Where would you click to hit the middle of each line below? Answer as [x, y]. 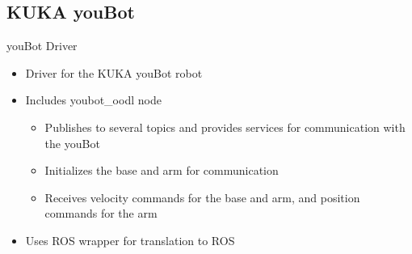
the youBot [72, 143]
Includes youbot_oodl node [93, 100]
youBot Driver [42, 46]
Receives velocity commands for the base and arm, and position [202, 197]
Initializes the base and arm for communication [162, 170]
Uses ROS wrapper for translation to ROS [130, 240]
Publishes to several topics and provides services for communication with [225, 127]
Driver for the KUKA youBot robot [114, 72]
